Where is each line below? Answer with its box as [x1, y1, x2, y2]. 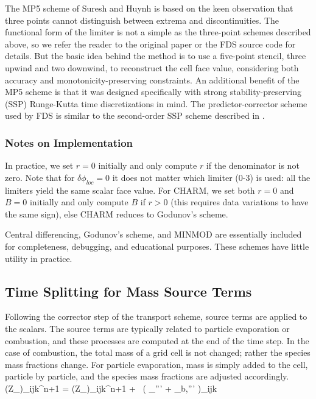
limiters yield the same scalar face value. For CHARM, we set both [5, 183, 255, 196]
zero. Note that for [5, 171, 75, 183]
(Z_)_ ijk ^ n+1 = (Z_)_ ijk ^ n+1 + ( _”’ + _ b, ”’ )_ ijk [5, 381, 217, 394]
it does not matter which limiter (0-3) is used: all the [112, 171, 311, 183]
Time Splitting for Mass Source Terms [5, 281, 252, 300]
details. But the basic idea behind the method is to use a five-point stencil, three [5, 49, 306, 62]
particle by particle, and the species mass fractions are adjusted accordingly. [5, 370, 289, 383]
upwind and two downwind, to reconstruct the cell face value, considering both [5, 61, 299, 74]
